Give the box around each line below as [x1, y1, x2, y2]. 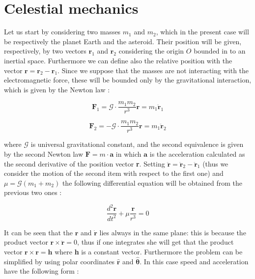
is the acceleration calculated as [149, 149, 245, 159]
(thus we [202, 158, 228, 168]
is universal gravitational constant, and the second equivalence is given [30, 139, 244, 149]
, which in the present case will [156, 27, 249, 37]
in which [115, 149, 142, 159]
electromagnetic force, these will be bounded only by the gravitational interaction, [4, 75, 252, 85]
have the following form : [4, 266, 79, 276]
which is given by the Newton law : [4, 84, 110, 94]
